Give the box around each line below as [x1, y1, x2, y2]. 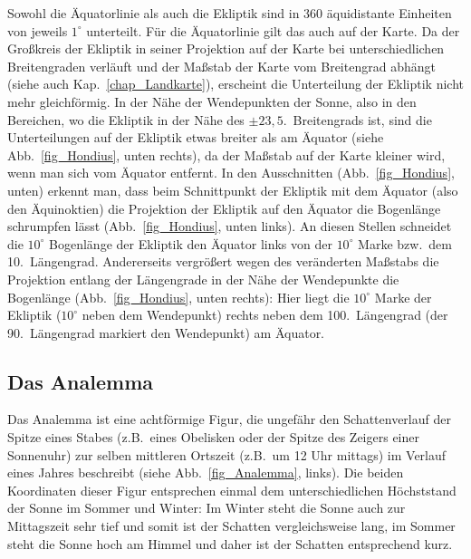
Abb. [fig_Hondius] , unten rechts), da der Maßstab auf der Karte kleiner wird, [7, 145, 446, 164]
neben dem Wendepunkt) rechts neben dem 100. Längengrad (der [82, 305, 448, 324]
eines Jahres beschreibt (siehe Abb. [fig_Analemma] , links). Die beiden [7, 463, 404, 482]
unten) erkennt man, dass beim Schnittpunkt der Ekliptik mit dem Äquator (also [7, 180, 458, 199]
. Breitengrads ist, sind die [283, 110, 432, 129]
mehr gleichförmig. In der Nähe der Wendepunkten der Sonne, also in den [7, 92, 417, 111]
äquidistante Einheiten [326, 4, 452, 22]
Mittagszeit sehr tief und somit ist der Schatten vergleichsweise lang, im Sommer [7, 516, 456, 535]
